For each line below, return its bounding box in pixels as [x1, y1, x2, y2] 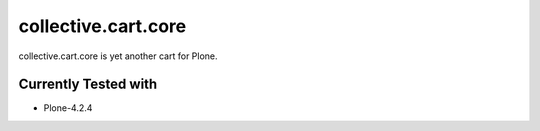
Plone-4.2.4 [43, 102, 93, 114]
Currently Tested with [18, 76, 158, 93]
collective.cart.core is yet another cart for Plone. [18, 50, 219, 62]
